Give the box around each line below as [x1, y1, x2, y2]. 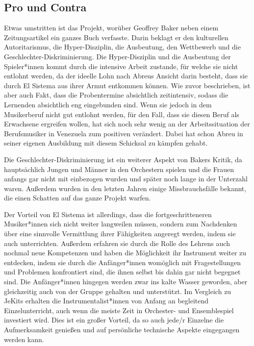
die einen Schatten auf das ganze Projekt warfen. [4, 193, 151, 203]
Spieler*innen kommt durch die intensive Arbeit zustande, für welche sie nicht [4, 61, 238, 71]
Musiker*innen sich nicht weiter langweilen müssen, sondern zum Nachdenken [4, 219, 237, 229]
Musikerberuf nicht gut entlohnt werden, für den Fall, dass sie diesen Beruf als [4, 109, 239, 119]
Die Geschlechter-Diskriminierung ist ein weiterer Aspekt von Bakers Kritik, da [4, 154, 242, 164]
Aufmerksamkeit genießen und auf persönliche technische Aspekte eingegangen [4, 324, 240, 335]
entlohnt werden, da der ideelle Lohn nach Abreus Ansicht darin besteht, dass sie [4, 71, 248, 81]
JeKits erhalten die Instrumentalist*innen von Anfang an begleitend [4, 296, 209, 306]
